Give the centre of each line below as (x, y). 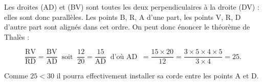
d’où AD (124, 57)
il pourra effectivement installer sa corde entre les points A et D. (158, 76)
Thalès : (17, 36)
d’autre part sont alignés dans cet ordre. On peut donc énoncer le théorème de (127, 27)
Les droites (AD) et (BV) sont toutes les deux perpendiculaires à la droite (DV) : (132, 7)
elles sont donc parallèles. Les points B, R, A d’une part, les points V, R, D (123, 17)
